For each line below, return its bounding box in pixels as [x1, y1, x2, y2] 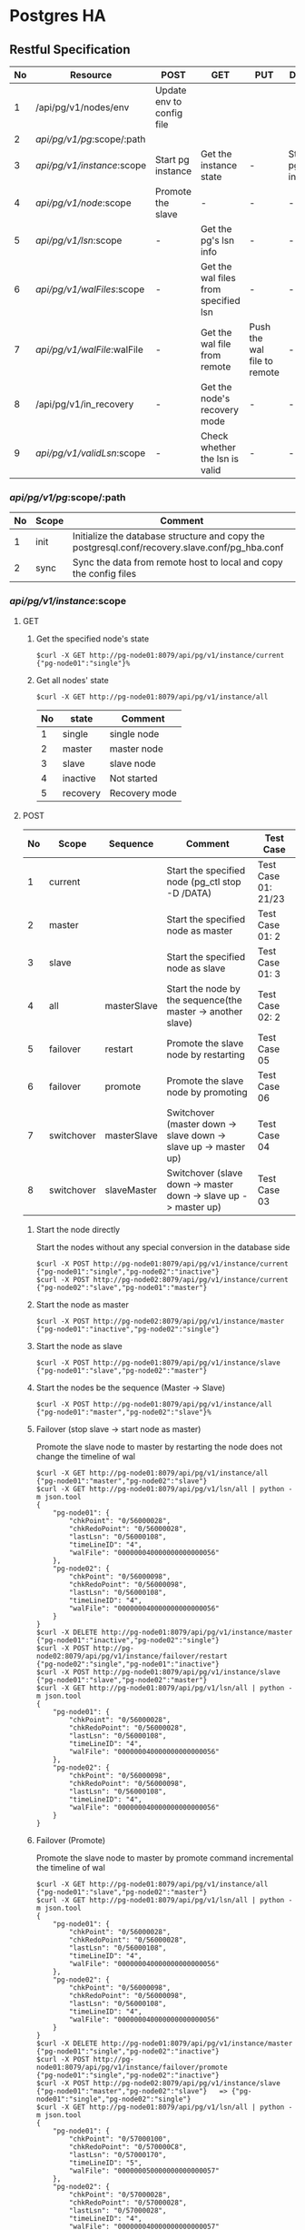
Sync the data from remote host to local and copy [72, 556, 283, 569]
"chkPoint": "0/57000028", [68, 2190, 171, 2199]
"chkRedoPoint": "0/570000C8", [68, 2142, 188, 2152]
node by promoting [166, 1085, 248, 1098]
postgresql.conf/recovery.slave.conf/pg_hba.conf [72, 541, 284, 554]
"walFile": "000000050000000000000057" [68, 2166, 220, 2175]
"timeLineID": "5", [68, 2158, 143, 2167]
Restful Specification [9, 42, 131, 57]
